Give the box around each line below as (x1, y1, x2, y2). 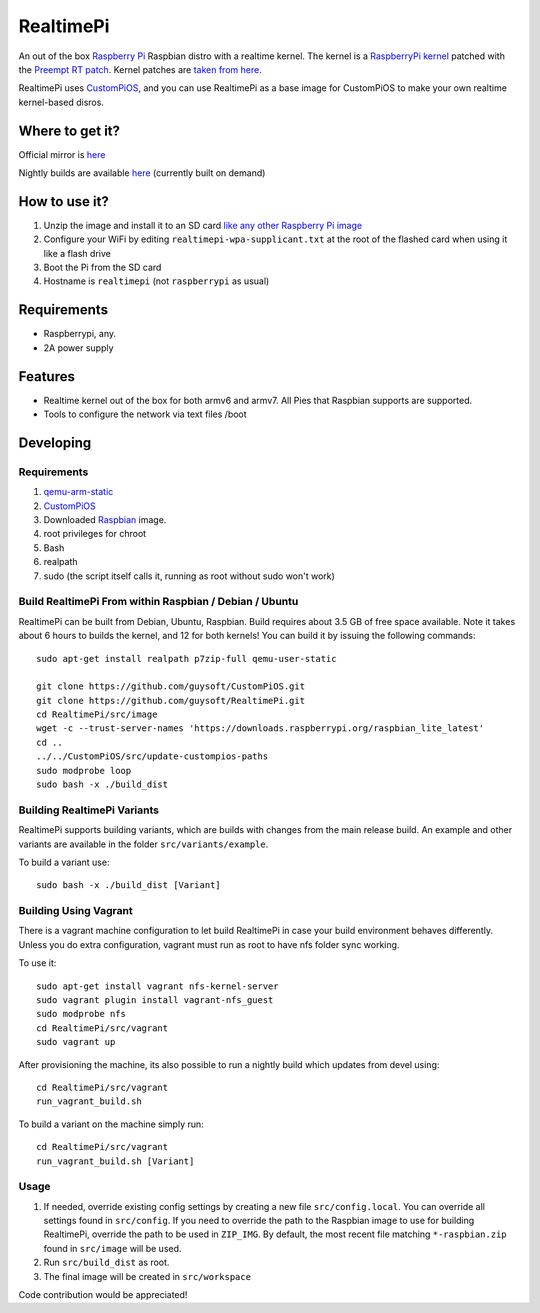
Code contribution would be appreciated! (18, 1289, 188, 1301)
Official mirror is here (18, 148, 106, 160)
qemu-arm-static (43, 486, 114, 498)
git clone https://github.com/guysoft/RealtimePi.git (36, 695, 305, 706)
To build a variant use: (18, 856, 110, 868)
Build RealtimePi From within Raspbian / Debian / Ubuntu (18, 595, 299, 609)
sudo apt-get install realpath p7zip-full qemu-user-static (36, 653, 337, 664)
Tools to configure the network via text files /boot (43, 408, 247, 420)
